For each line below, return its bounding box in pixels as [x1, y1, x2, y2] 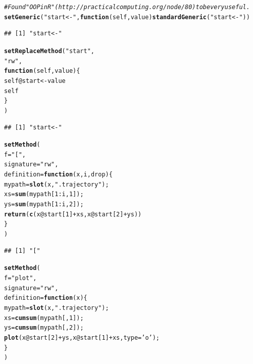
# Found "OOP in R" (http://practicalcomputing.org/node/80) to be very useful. [4, 4, 250, 11]
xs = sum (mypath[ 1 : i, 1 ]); [4, 191, 84, 198]
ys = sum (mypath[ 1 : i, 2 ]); [4, 201, 84, 208]
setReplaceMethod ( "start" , [4, 47, 95, 55]
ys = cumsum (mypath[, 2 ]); [4, 324, 84, 332]
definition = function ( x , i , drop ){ [4, 171, 113, 178]
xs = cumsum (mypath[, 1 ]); [4, 314, 84, 322]
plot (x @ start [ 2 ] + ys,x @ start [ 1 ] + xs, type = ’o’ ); [4, 334, 160, 341]
